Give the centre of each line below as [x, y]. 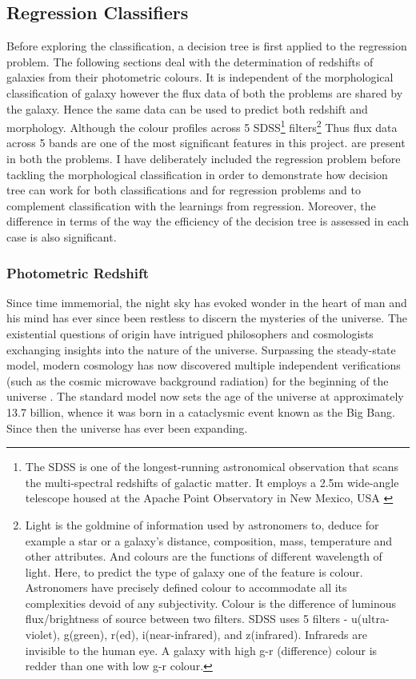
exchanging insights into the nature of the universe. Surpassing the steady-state [201, 349]
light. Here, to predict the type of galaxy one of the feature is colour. [194, 571]
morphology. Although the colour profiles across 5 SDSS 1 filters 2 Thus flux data [202, 126]
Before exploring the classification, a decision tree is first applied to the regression [207, 46]
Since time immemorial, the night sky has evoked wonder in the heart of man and [207, 302]
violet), [42, 635]
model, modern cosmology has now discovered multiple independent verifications [204, 365]
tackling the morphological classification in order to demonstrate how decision [197, 174]
